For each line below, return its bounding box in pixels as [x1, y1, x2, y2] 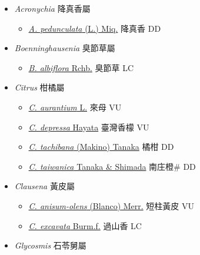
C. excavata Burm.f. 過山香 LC [28, 219, 142, 231]
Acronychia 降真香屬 [14, 2, 91, 14]
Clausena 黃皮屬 [14, 180, 75, 192]
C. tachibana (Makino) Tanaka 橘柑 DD [28, 140, 174, 153]
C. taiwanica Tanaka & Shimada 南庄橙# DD [28, 160, 196, 172]
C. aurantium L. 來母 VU [28, 100, 122, 113]
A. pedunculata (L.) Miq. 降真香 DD [28, 22, 161, 34]
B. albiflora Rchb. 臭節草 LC [28, 61, 134, 73]
